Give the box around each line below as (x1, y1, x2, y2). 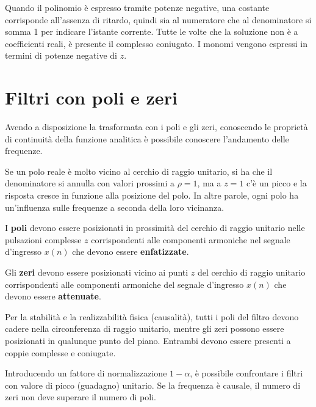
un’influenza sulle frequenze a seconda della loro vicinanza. (5, 200, 224, 213)
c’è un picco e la (246, 177, 307, 189)
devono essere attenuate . (5, 290, 101, 302)
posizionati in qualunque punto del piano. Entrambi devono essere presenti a (5, 334, 291, 346)
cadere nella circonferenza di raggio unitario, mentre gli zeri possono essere (5, 322, 284, 335)
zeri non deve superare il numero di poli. (5, 391, 156, 403)
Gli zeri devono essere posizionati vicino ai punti (5, 266, 189, 279)
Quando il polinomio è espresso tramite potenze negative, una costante (5, 1, 270, 13)
